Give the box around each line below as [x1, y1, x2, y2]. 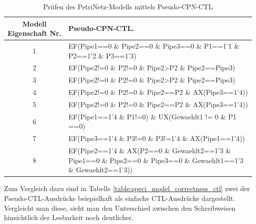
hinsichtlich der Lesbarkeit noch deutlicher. [4, 212, 134, 223]
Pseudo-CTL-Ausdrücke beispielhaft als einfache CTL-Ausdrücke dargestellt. [4, 193, 235, 203]
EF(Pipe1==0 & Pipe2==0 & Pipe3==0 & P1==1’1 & [68, 41, 240, 51]
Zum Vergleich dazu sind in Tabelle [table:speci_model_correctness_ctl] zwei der [4, 183, 250, 194]
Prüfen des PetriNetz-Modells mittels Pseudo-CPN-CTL [43, 1, 213, 11]
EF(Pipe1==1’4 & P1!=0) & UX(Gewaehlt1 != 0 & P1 [68, 111, 237, 121]
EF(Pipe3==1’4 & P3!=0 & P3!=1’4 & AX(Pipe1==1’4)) [68, 133, 245, 143]
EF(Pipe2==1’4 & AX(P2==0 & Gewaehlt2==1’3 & [68, 145, 231, 156]
